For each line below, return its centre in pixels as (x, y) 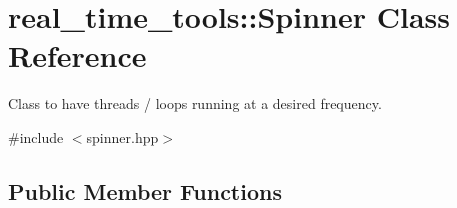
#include (36, 136)
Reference (77, 55)
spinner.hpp (122, 136)
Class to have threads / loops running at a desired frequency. (195, 103)
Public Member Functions (145, 190)
